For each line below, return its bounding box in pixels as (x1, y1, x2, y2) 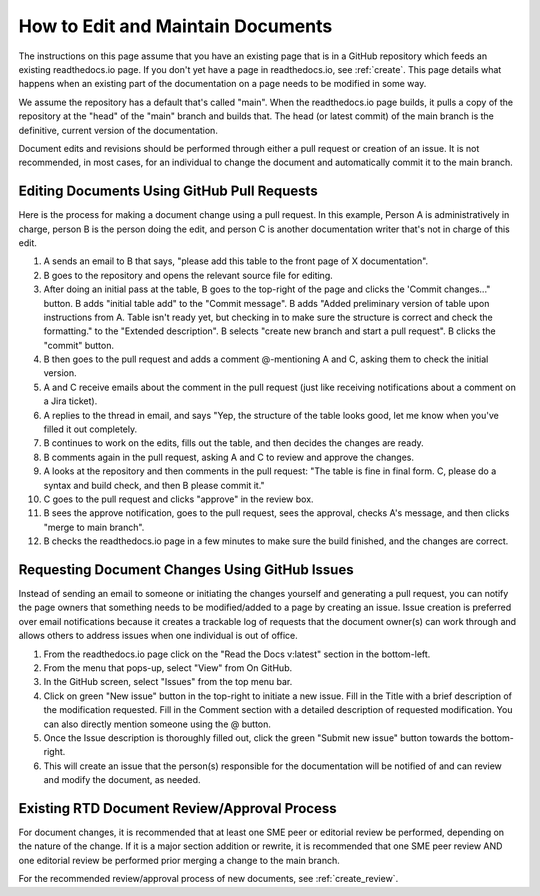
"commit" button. (43, 339, 115, 351)
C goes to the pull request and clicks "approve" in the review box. (43, 493, 314, 505)
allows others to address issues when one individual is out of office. (18, 630, 299, 642)
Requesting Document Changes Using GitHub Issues (18, 561, 354, 578)
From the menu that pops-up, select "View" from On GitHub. (43, 662, 293, 674)
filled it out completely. (43, 423, 138, 435)
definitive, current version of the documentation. (18, 124, 219, 136)
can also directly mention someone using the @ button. (43, 718, 272, 730)
